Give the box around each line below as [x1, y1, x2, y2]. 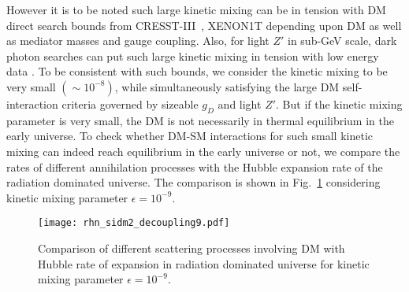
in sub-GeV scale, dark [287, 32, 397, 49]
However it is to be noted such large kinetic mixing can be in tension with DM [6, 2, 386, 17]
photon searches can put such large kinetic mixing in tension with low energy [6, 47, 379, 64]
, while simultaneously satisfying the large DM [114, 78, 340, 94]
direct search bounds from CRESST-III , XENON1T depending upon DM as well [6, 17, 402, 33]
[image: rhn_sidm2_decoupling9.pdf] [38, 217, 230, 229]
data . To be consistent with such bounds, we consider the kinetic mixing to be [6, 63, 388, 79]
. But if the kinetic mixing [276, 95, 403, 112]
